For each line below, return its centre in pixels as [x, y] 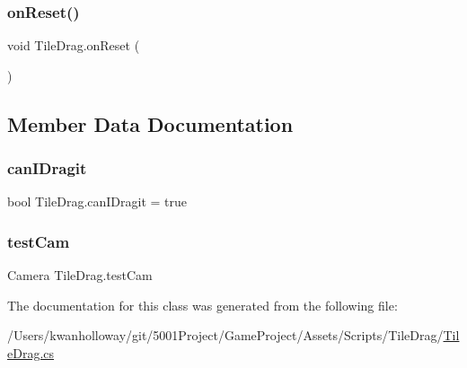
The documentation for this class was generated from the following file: [203, 305]
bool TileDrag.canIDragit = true [97, 202]
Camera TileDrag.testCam [80, 275]
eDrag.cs [31, 353]
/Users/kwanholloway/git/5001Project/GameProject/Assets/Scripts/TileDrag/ [225, 335]
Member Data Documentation [150, 123]
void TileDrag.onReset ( [74, 45]
